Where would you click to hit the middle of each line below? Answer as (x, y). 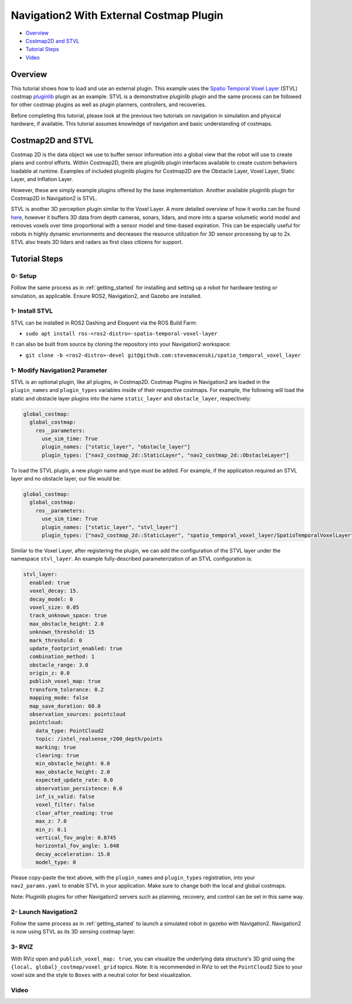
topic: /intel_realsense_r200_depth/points (99, 739)
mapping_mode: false (59, 698)
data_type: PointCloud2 (70, 731)
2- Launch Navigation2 (44, 912)
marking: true (56, 747)
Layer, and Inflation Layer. (42, 179)
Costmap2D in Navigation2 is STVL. (54, 198)
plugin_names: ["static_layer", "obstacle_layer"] (116, 447)
